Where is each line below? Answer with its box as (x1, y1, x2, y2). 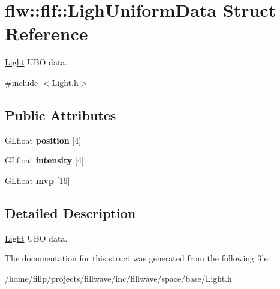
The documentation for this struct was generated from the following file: (5, 252, 270, 264)
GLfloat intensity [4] (5, 154, 84, 166)
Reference (5, 21, 88, 46)
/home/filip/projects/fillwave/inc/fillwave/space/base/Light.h (5, 272, 232, 284)
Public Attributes (5, 105, 116, 124)
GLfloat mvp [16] (5, 174, 70, 186)
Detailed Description (5, 203, 136, 222)
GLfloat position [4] (5, 133, 82, 146)
